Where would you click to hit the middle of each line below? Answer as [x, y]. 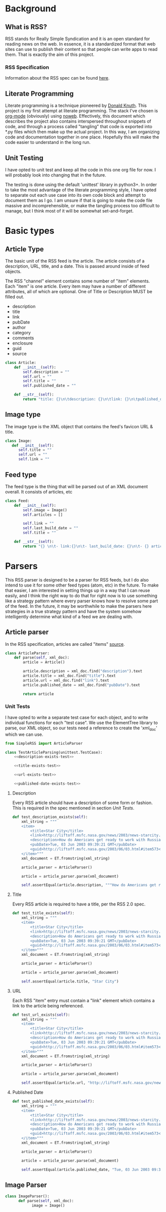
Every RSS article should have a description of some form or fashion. [83, 803]
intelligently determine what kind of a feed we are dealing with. [69, 617]
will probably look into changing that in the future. [56, 175]
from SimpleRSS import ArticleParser [44, 743]
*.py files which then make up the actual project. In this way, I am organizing [82, 132]
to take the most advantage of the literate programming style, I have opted [81, 190]
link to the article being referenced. [48, 1006]
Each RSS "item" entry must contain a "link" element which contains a [83, 1000]
